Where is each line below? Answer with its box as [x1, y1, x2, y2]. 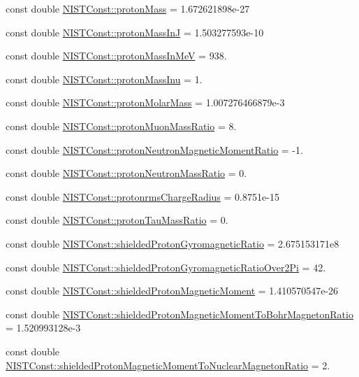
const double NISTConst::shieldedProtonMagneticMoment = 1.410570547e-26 [6, 283, 339, 298]
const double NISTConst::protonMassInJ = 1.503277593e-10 [6, 24, 264, 39]
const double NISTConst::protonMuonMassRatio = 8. [6, 118, 237, 133]
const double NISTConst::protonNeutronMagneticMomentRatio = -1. [6, 142, 303, 157]
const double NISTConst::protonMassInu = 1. [6, 71, 203, 86]
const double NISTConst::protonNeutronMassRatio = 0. [6, 166, 247, 180]
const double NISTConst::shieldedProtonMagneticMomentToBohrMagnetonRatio [6, 306, 353, 321]
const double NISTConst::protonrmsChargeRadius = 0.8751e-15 [6, 189, 279, 204]
